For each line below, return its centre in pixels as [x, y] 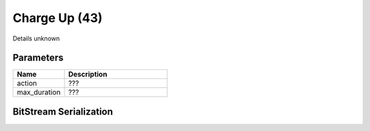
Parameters [38, 58]
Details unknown [36, 38]
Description [88, 74]
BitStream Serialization [63, 111]
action [27, 84]
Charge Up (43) [58, 18]
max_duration [39, 93]
